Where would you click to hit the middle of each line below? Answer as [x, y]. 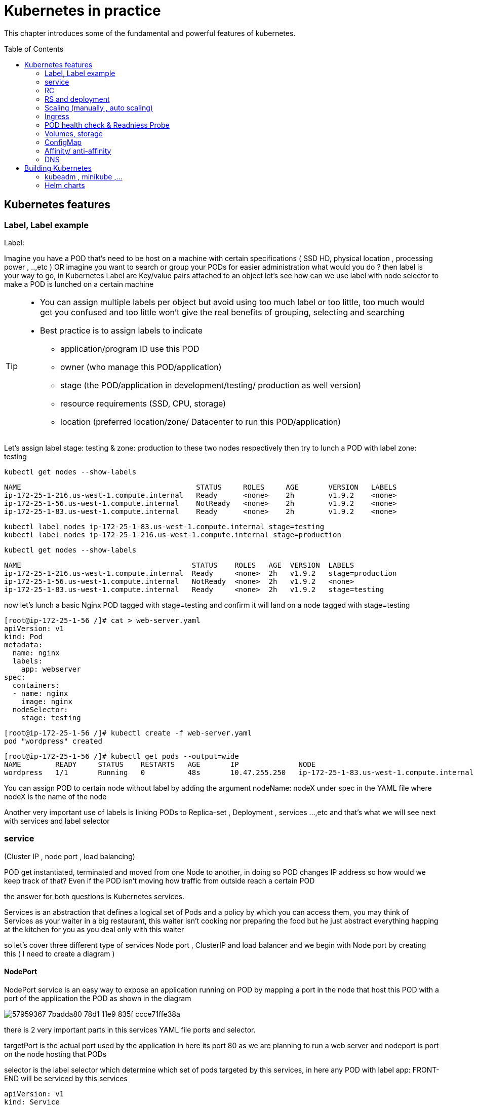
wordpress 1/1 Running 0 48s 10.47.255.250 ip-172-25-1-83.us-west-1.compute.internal [239, 772]
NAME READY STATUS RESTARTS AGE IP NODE [160, 764]
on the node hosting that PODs [55, 1054]
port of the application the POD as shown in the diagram [98, 998]
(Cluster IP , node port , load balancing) [70, 856]
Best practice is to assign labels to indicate [122, 330]
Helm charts [65, 185]
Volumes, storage [74, 133]
